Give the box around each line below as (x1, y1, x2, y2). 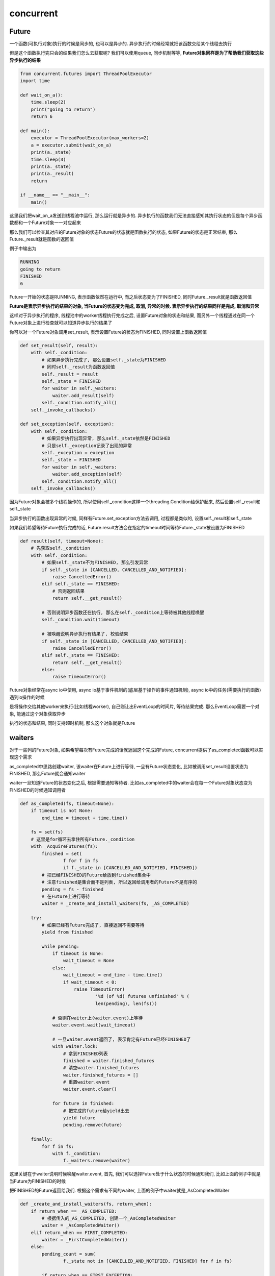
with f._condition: (52, 1151, 101, 1156)
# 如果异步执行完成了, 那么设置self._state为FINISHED (41, 357, 166, 362)
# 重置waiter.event (63, 1079, 110, 1085)
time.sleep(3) (31, 156, 66, 162)
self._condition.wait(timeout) (41, 617, 120, 623)
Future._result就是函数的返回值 (9, 236, 74, 242)
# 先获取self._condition (31, 545, 90, 551)
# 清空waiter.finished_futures (63, 1065, 140, 1071)
